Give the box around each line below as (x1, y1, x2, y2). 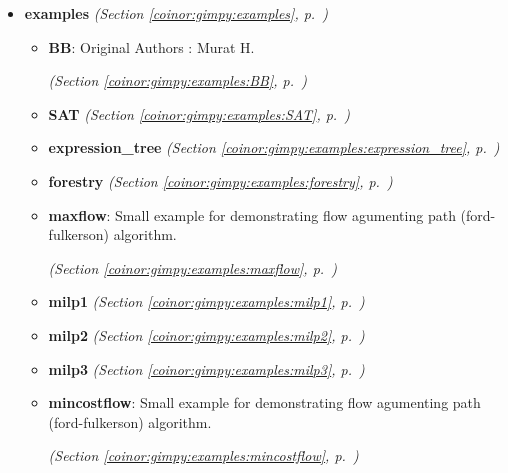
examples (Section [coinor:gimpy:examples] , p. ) (24, 3, 329, 23)
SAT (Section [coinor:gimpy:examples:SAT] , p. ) (48, 103, 351, 124)
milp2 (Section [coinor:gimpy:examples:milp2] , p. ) (48, 324, 365, 345)
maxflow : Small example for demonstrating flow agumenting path (48, 204, 456, 225)
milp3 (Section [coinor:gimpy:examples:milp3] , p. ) (48, 358, 365, 379)
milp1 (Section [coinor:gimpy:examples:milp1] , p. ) (48, 291, 365, 312)
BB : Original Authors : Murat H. (48, 36, 255, 57)
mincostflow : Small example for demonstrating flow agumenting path (48, 392, 481, 413)
